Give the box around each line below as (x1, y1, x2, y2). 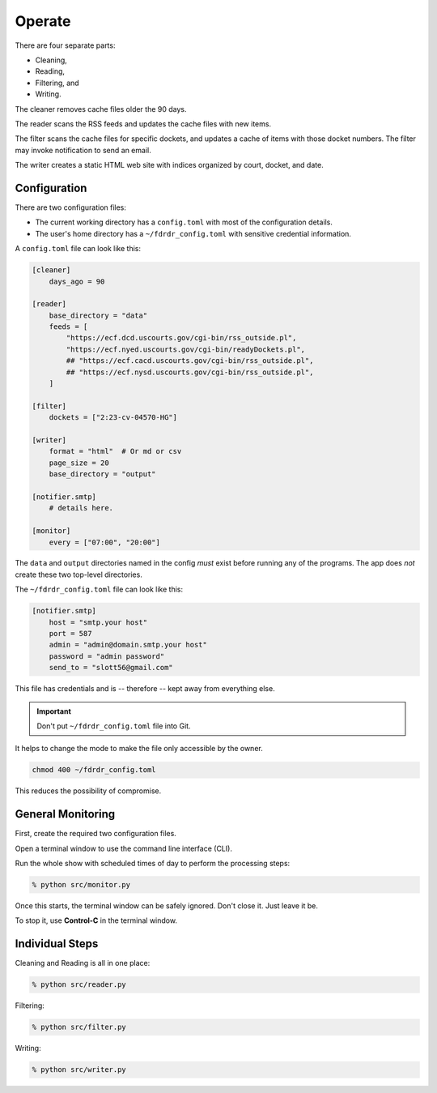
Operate (15, 12, 71, 30)
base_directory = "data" (49, 310, 148, 320)
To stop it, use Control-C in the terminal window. (15, 916, 178, 925)
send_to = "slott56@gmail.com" (49, 663, 173, 672)
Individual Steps (15, 937, 99, 951)
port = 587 (49, 629, 92, 638)
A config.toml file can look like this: (15, 244, 142, 254)
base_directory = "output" (49, 470, 157, 479)
